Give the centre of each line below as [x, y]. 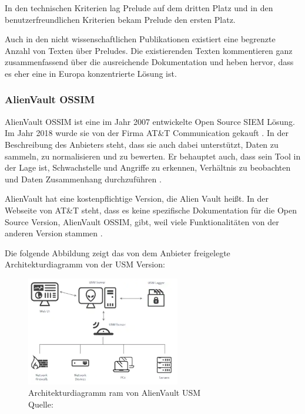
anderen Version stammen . [54, 233]
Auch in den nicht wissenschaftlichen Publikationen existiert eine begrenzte [140, 39]
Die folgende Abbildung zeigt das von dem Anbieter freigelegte [118, 252]
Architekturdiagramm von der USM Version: [85, 264]
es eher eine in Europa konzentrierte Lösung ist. [91, 73]
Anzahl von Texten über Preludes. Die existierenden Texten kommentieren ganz [149, 50]
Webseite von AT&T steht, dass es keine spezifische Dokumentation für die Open [151, 210]
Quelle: [41, 404]
